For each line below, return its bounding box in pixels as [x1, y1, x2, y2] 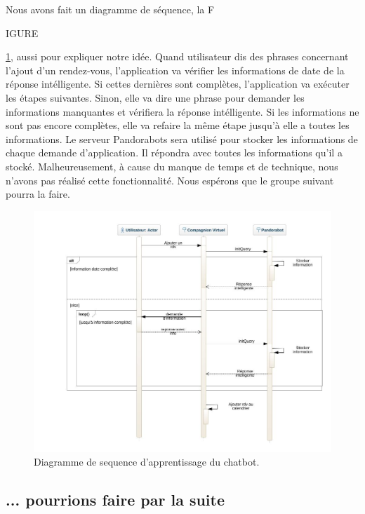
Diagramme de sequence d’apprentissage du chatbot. [34, 454, 260, 469]
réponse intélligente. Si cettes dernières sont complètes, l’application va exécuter [6, 76, 350, 91]
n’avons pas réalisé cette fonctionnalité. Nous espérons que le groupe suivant [6, 173, 334, 187]
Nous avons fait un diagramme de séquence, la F [6, 2, 215, 16]
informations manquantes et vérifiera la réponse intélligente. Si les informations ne [6, 104, 359, 119]
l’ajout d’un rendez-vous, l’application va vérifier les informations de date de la [6, 62, 345, 77]
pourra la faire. [6, 187, 70, 201]
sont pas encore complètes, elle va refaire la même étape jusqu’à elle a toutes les [6, 118, 350, 133]
